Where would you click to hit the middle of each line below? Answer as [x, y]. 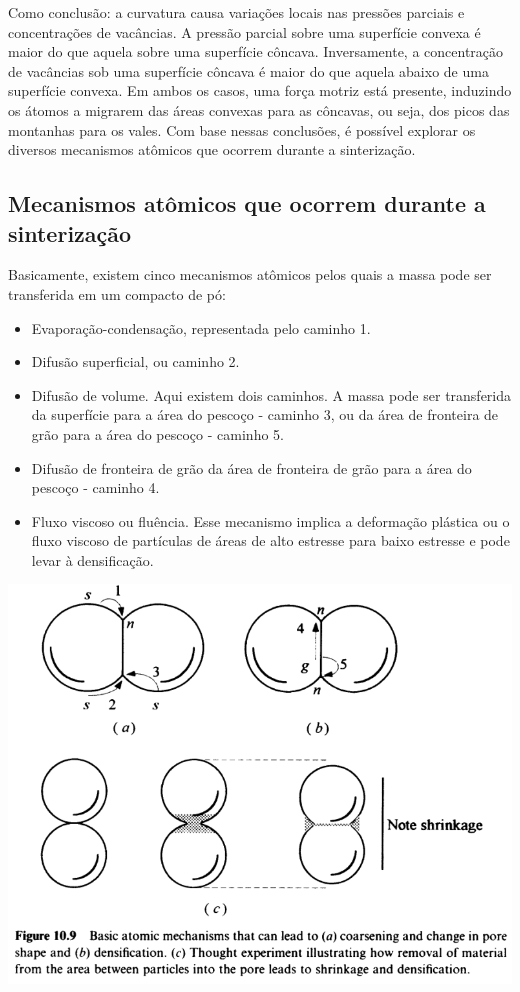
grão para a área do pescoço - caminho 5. [157, 433]
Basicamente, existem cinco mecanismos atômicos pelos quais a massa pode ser [250, 274]
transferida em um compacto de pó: [117, 293]
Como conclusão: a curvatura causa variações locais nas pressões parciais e [236, 12]
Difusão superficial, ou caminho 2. [135, 361]
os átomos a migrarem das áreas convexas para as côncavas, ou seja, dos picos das [259, 109]
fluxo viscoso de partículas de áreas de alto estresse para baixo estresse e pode [270, 540]
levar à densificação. [92, 559]
